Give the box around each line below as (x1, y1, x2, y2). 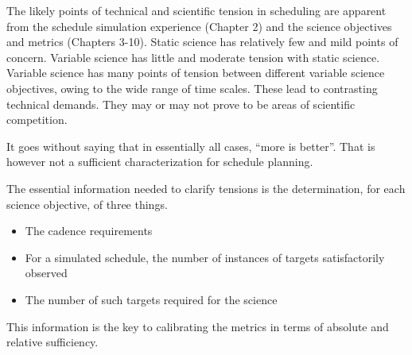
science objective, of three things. (6, 195, 168, 212)
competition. (6, 111, 68, 128)
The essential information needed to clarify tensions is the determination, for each (6, 179, 406, 196)
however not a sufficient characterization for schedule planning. (6, 153, 313, 170)
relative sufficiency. (6, 334, 99, 350)
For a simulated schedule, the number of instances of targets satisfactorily (25, 249, 385, 265)
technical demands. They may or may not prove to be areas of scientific (6, 95, 356, 112)
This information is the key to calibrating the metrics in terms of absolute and (6, 318, 389, 334)
